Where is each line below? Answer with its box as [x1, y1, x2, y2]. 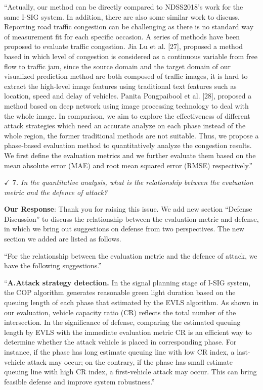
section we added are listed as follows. [4, 233, 121, 244]
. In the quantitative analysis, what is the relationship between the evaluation [16, 177, 253, 187]
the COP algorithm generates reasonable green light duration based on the [4, 287, 236, 298]
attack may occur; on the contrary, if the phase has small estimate [27, 356, 233, 367]
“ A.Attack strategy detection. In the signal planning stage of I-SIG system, [4, 277, 251, 287]
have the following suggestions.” [4, 260, 102, 271]
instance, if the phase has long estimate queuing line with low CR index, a [4, 347, 235, 357]
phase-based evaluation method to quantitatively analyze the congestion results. [4, 140, 252, 151]
